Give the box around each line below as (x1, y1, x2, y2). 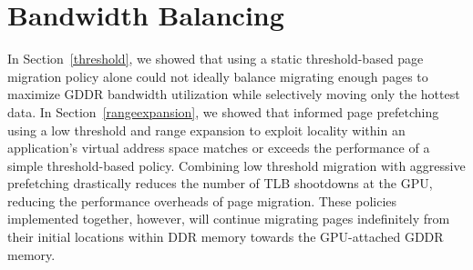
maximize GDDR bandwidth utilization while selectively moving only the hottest (7, 85, 460, 104)
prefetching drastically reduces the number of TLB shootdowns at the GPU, (7, 174, 433, 193)
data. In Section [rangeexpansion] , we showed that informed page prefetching (7, 102, 439, 121)
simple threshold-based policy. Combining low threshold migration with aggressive (7, 155, 466, 175)
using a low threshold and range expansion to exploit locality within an (7, 120, 406, 139)
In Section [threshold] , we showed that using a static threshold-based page (7, 49, 424, 68)
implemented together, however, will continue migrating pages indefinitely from (7, 209, 450, 228)
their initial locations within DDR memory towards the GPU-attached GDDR (7, 227, 444, 246)
